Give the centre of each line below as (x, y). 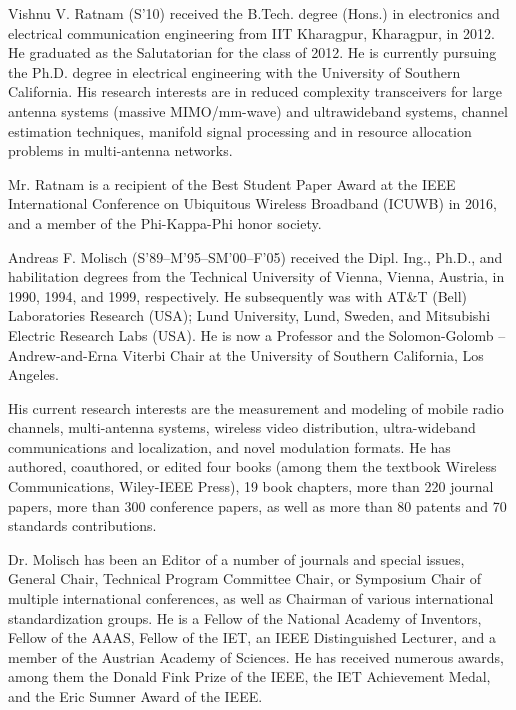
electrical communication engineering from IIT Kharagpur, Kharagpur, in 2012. (251, 32)
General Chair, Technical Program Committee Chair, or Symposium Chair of (245, 578)
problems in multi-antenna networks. (120, 150)
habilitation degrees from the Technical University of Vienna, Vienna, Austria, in (256, 276)
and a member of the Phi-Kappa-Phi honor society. (165, 222)
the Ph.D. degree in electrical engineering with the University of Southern (234, 71)
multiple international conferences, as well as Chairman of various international (251, 598)
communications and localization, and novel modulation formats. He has (229, 446)
